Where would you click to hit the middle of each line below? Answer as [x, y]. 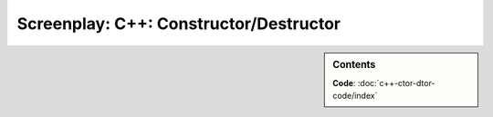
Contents [354, 64]
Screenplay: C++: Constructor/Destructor [179, 24]
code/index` [355, 96]
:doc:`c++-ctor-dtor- [396, 83]
